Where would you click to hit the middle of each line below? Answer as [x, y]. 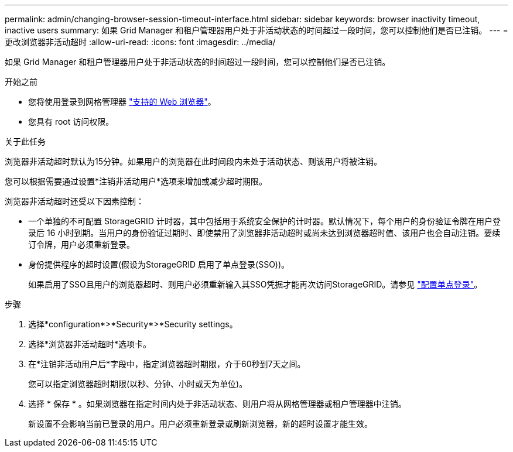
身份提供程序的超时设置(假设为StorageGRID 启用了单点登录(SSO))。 [159, 264]
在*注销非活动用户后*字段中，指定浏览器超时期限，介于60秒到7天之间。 [167, 364]
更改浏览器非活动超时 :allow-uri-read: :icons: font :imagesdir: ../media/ [140, 42]
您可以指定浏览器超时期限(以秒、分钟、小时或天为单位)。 [138, 384]
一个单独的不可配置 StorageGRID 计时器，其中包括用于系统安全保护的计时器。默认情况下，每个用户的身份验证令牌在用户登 [264, 221]
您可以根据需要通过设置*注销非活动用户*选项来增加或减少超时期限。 [136, 181]
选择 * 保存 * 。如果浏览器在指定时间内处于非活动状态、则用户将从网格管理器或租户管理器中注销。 [217, 404]
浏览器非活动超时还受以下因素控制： [74, 201]
